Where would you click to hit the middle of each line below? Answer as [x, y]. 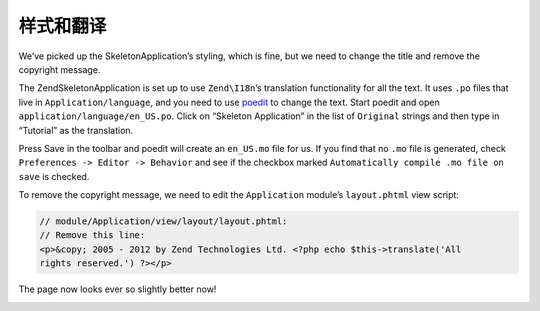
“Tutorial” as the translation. [76, 130]
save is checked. [54, 176]
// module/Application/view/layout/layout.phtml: [163, 221]
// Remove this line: [92, 235]
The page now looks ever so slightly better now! [117, 289]
